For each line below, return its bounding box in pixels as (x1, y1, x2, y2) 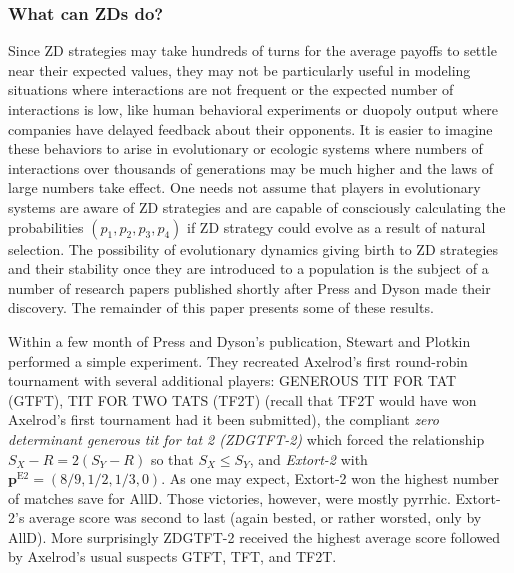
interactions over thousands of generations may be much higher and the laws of (8, 157, 494, 178)
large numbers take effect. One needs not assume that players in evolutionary (8, 177, 481, 198)
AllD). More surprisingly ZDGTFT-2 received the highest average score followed (8, 526, 500, 547)
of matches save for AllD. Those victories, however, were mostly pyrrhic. (8, 487, 451, 508)
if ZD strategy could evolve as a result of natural (187, 216, 486, 237)
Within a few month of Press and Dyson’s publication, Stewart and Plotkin (8, 330, 471, 351)
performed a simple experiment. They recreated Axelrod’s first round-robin (8, 350, 468, 371)
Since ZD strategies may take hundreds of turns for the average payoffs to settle (8, 40, 497, 61)
